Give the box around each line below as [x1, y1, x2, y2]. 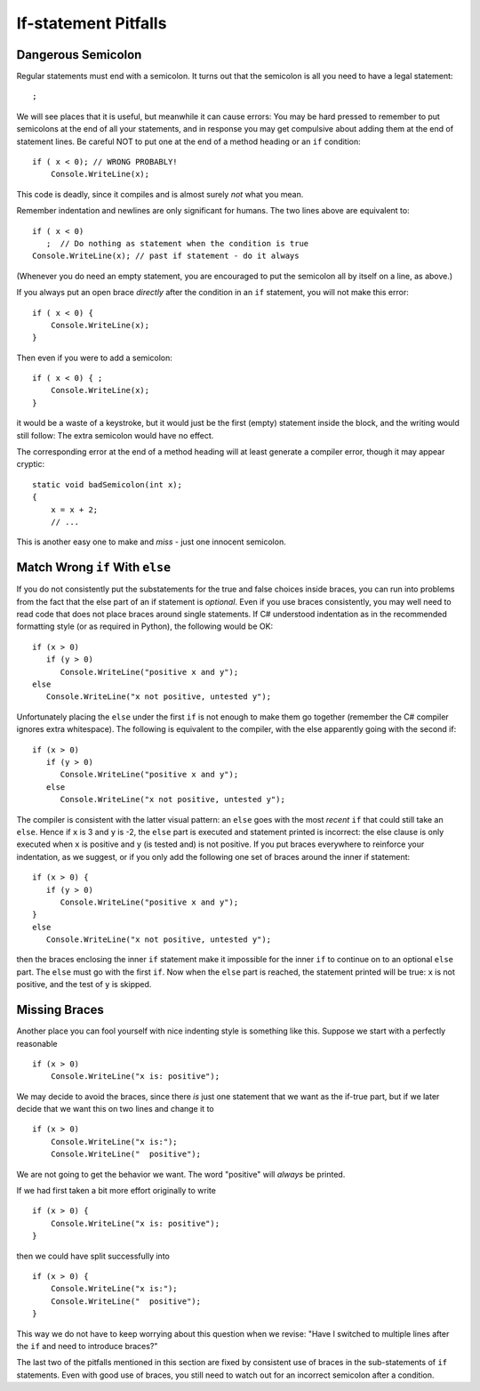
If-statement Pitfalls [16, 13, 167, 33]
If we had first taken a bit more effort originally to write [16, 1186, 217, 1196]
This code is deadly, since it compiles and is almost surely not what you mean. [16, 189, 304, 199]
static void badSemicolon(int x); [32, 479, 182, 489]
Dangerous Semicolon [16, 47, 142, 62]
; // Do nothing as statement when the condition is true [45, 238, 309, 248]
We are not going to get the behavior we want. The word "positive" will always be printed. [16, 1169, 346, 1179]
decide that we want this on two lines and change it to [16, 1104, 214, 1114]
